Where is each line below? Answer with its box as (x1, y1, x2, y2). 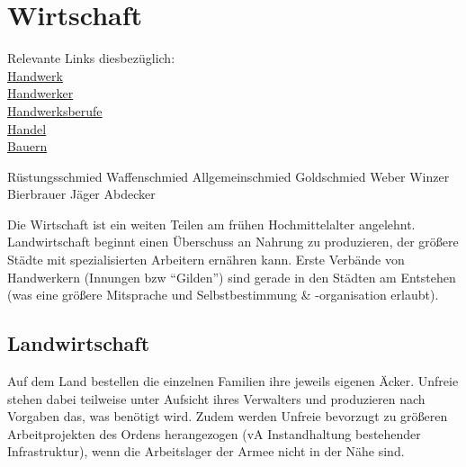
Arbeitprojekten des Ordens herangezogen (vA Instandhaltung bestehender (7, 424, 421, 443)
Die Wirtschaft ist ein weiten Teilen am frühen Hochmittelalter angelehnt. (7, 214, 416, 233)
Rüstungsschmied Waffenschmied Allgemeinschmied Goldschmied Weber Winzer (7, 166, 450, 185)
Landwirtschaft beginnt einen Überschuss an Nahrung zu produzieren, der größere (7, 232, 459, 251)
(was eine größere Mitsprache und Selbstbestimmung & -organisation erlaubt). (7, 285, 439, 304)
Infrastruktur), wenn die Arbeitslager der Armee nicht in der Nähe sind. (7, 442, 405, 461)
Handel (7, 119, 47, 138)
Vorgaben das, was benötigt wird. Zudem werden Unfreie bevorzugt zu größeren (7, 407, 448, 426)
